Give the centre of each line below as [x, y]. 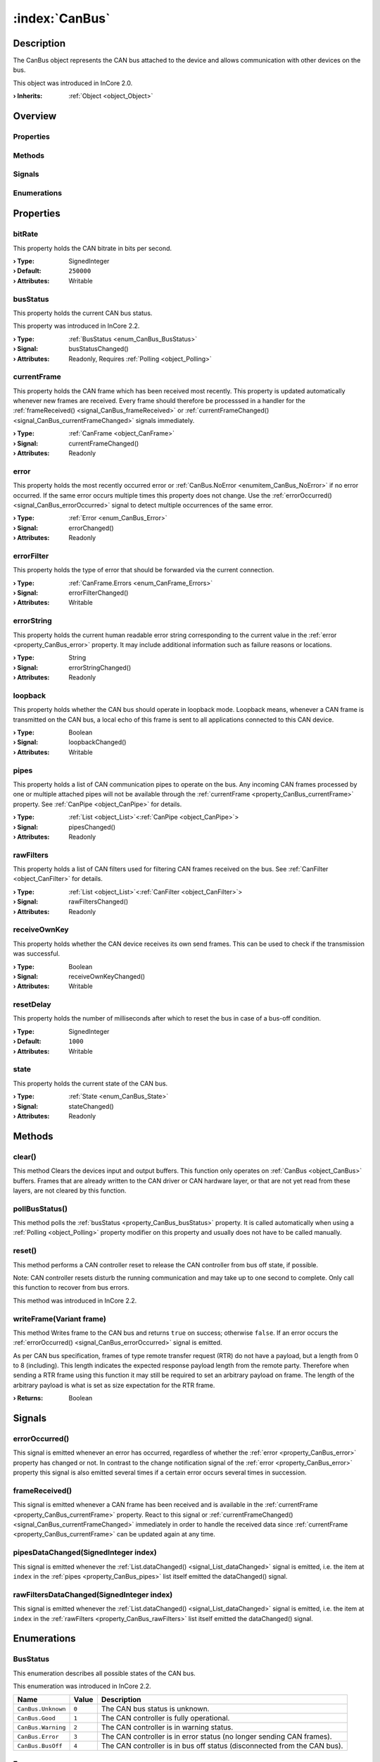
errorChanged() [91, 528]
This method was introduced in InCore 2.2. [75, 1300]
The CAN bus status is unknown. [155, 1709]
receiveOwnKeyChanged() [107, 976]
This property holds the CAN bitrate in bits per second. [93, 248]
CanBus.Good [36, 1718]
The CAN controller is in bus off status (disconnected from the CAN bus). [222, 1746]
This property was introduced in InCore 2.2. [76, 326]
